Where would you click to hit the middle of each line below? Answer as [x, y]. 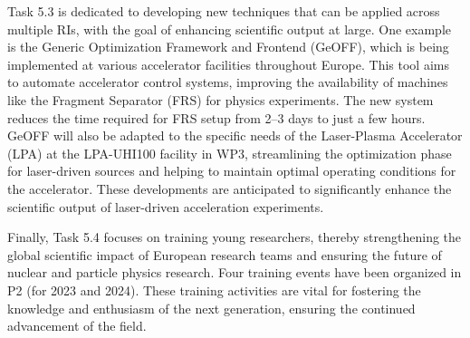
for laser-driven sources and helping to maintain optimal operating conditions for [232, 171]
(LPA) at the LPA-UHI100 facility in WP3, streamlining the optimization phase [230, 153]
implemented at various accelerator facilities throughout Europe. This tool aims [228, 64]
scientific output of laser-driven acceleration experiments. [166, 206]
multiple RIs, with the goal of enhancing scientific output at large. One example [229, 29]
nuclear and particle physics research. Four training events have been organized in [235, 272]
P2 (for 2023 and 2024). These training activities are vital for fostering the [214, 290]
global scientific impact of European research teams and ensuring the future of [225, 254]
